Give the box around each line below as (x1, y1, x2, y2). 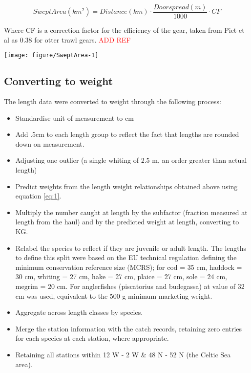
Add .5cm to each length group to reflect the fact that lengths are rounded (15, 129, 239, 139)
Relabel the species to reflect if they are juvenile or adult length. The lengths (15, 242, 247, 253)
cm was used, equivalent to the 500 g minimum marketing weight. (15, 290, 212, 301)
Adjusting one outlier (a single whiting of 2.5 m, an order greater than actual (15, 155, 247, 165)
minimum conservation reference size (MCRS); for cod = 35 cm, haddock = (15, 262, 242, 272)
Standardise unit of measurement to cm (15, 112, 134, 123)
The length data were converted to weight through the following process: (4, 96, 221, 107)
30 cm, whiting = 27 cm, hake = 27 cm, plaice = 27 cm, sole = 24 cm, (15, 271, 227, 282)
